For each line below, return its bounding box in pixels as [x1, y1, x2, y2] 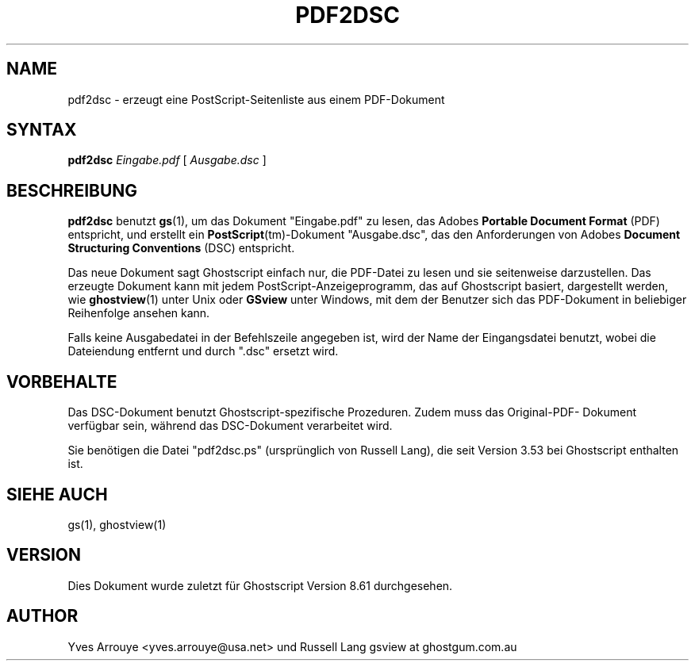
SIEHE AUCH [6, 484, 108, 504]
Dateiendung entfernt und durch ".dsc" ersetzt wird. [67, 344, 339, 358]
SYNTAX [6, 120, 77, 140]
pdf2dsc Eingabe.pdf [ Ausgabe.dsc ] [67, 153, 267, 167]
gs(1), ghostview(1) [67, 517, 167, 531]
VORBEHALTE [6, 371, 117, 392]
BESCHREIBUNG [6, 180, 138, 201]
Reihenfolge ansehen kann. [67, 306, 210, 320]
